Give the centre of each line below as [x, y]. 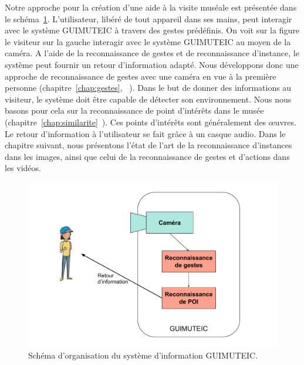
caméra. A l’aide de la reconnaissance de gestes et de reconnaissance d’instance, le [152, 53]
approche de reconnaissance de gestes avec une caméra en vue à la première [141, 76]
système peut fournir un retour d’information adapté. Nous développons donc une [152, 64]
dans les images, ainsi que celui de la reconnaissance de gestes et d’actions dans [147, 156]
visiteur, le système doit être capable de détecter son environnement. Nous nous [148, 99]
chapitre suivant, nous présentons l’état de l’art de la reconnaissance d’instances [148, 145]
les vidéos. [23, 168]
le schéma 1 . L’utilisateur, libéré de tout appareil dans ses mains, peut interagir [148, 18]
